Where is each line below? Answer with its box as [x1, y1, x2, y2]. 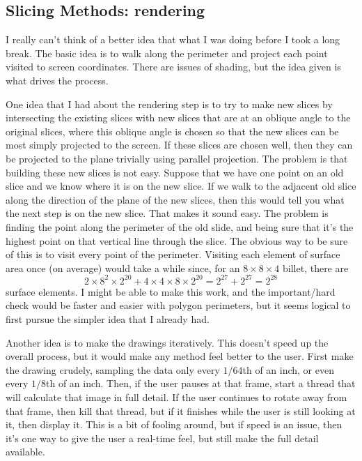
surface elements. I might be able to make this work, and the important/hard [6, 284, 336, 298]
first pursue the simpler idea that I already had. [6, 311, 210, 326]
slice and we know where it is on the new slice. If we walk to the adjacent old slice [6, 179, 356, 193]
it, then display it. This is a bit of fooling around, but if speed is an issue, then [6, 417, 343, 432]
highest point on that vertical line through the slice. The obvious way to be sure [6, 233, 348, 248]
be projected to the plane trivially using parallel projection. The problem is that [6, 151, 348, 165]
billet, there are [283, 260, 349, 275]
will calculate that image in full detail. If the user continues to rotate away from [6, 389, 347, 404]
